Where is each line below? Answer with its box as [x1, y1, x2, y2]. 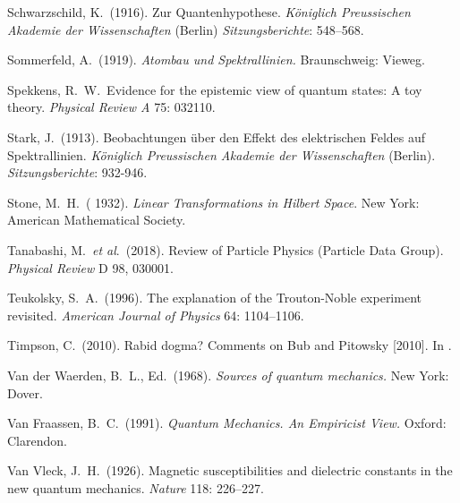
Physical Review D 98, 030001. [7, 258, 174, 277]
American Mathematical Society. [7, 210, 186, 229]
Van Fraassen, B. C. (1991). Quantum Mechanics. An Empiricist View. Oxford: [7, 413, 447, 432]
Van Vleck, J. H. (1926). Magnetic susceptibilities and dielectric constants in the [7, 461, 453, 480]
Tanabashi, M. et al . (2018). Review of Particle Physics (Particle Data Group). [7, 240, 444, 259]
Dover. [7, 383, 43, 402]
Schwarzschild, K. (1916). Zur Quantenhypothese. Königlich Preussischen [7, 3, 411, 21]
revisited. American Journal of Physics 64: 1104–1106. [7, 305, 304, 324]
